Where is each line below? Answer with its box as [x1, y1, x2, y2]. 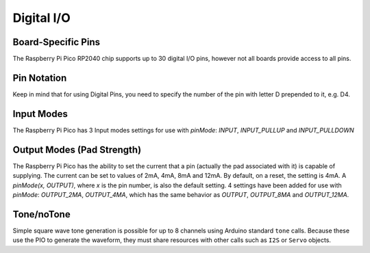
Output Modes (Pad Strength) [12, 144, 142, 155]
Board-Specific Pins [12, 36, 101, 48]
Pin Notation [12, 72, 67, 83]
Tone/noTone [12, 209, 71, 220]
